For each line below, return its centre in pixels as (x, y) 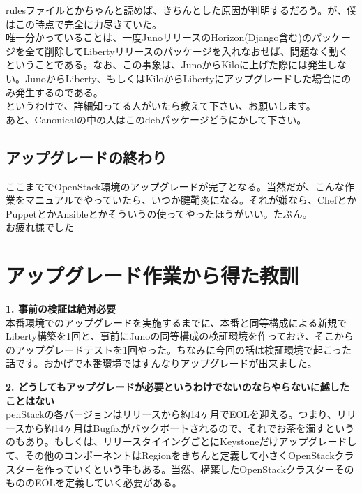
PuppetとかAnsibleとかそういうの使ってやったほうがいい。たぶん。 (159, 213)
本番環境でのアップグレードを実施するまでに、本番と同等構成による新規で (176, 322)
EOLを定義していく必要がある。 (108, 482)
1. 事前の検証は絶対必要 (61, 309)
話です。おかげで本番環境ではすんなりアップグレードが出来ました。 (161, 363)
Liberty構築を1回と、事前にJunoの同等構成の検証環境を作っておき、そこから (180, 336)
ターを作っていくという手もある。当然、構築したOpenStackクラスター (175, 469)
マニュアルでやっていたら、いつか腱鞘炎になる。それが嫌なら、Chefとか (191, 200)
